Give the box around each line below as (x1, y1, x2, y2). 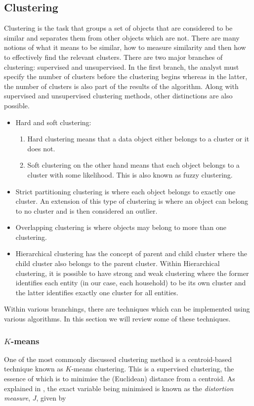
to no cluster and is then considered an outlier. (15, 205, 158, 216)
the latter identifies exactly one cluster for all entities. (15, 287, 178, 297)
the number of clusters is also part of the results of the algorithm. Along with (4, 81, 239, 91)
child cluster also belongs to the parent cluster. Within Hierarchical (15, 258, 220, 269)
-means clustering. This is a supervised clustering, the (71, 363, 234, 374)
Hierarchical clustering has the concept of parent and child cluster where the (15, 248, 248, 259)
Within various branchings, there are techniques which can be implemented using (4, 304, 250, 314)
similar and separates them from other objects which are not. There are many (4, 32, 240, 43)
